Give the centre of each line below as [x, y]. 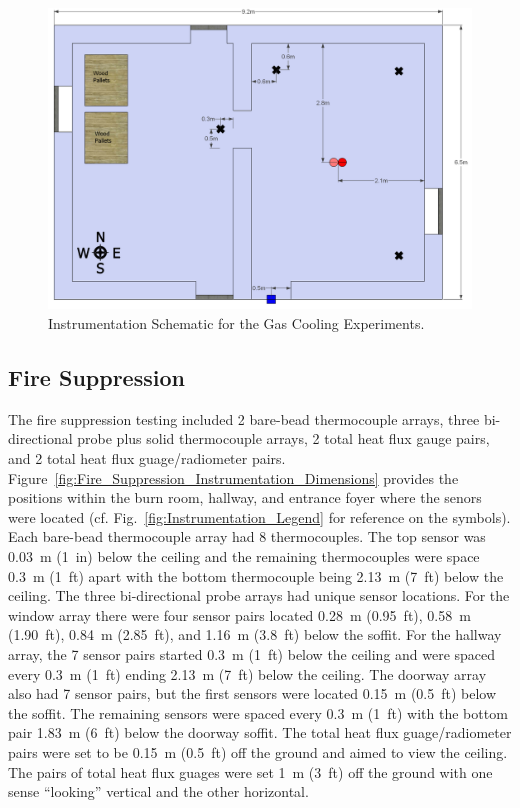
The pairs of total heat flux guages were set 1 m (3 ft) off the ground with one [250, 771]
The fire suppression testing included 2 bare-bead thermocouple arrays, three [244, 418]
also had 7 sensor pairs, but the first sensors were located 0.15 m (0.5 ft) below [252, 693]
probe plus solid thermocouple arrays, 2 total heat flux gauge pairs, [283, 438]
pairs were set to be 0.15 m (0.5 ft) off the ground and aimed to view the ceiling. [258, 751]
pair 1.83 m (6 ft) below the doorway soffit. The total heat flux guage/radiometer [260, 732]
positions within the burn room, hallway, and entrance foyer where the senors [245, 497]
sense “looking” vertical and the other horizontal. [158, 791]
